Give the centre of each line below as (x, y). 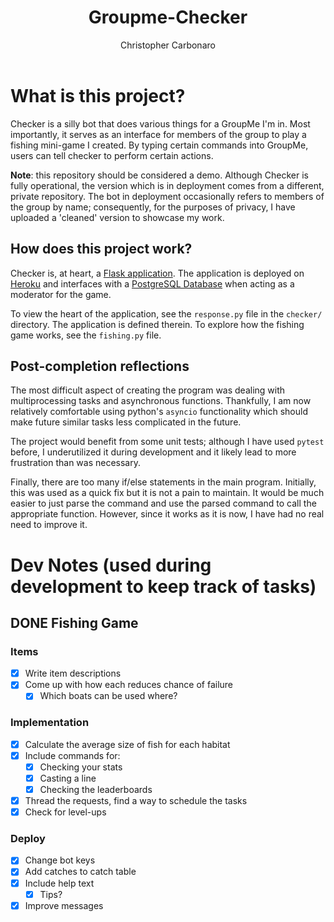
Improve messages (64, 905)
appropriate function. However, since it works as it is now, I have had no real (167, 514)
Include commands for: (72, 755)
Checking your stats (81, 767)
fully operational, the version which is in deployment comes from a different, (167, 185)
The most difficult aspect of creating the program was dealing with (148, 390)
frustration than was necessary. (75, 463)
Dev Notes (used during (111, 565)
